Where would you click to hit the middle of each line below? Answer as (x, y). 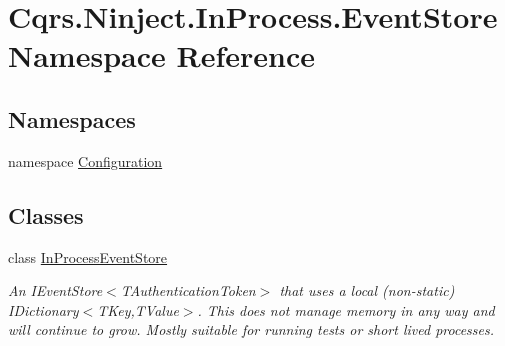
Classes (46, 214)
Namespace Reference (161, 55)
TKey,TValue (138, 309)
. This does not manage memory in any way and (346, 309)
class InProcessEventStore (88, 256)
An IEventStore (55, 290)
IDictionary (43, 309)
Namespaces (72, 118)
